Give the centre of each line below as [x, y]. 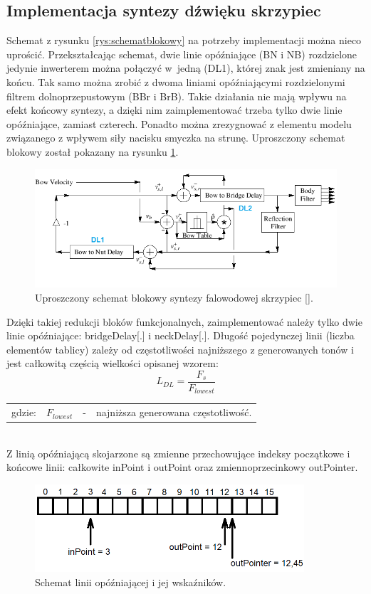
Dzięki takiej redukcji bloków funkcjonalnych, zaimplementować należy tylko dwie [184, 321]
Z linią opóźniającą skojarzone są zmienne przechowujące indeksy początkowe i [178, 453]
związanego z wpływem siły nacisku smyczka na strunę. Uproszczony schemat [176, 138]
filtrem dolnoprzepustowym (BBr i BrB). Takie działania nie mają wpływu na [177, 96]
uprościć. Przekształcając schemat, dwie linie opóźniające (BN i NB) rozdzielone [182, 54]
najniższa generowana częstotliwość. [174, 412]
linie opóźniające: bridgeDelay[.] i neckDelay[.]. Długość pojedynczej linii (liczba [181, 335]
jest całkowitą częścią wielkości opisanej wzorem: [113, 363]
